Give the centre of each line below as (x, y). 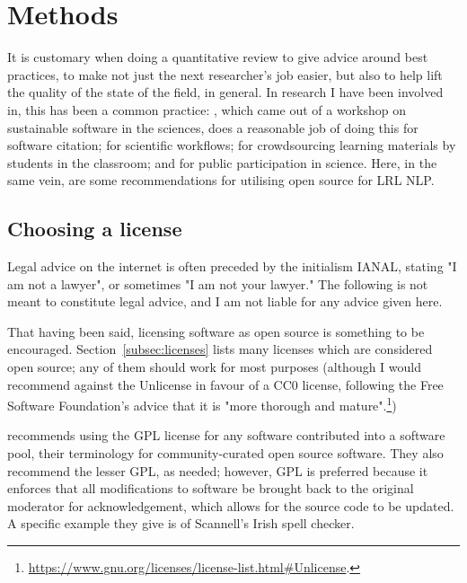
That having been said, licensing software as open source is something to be (216, 331)
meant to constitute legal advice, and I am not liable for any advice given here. (225, 301)
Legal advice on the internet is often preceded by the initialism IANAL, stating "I (232, 266)
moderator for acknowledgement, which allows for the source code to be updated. (231, 505)
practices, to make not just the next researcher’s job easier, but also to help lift (225, 74)
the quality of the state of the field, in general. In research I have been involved (225, 92)
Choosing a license (95, 229)
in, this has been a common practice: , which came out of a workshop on (207, 109)
